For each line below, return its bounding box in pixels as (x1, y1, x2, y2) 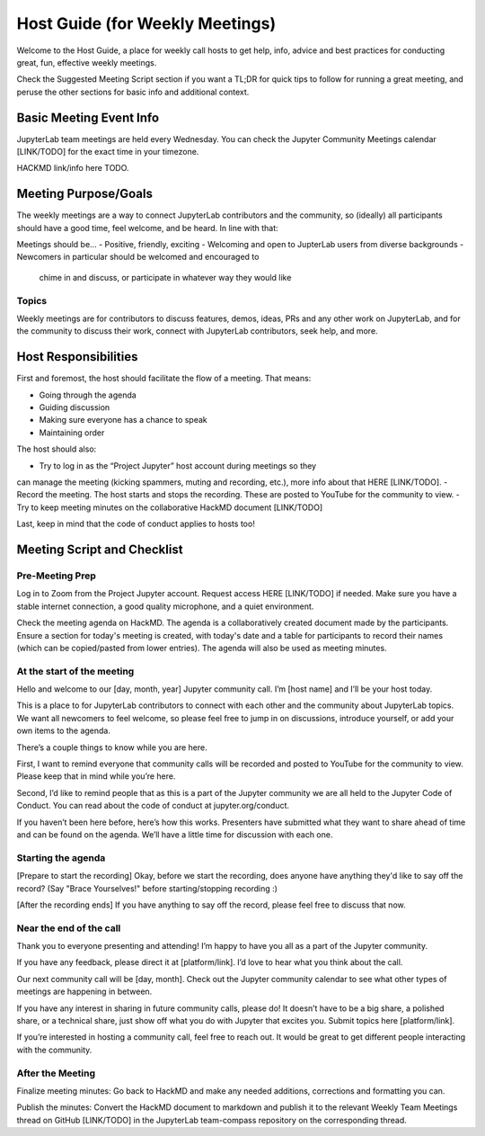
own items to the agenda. (16, 725, 111, 737)
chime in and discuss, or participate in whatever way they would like (39, 272, 292, 282)
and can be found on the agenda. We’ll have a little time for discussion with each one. (16, 828, 333, 840)
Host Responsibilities (16, 349, 138, 364)
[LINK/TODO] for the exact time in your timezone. (16, 147, 199, 157)
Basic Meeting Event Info (16, 110, 160, 125)
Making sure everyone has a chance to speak (39, 415, 208, 425)
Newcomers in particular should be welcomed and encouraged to (16, 252, 260, 263)
